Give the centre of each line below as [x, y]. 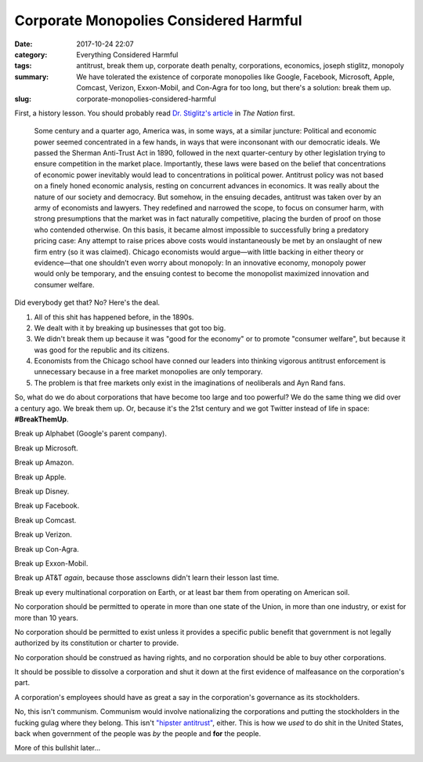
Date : [23, 44]
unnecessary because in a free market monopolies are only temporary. [148, 372]
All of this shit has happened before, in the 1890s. [114, 317]
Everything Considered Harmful [127, 54]
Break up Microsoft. [46, 448]
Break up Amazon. [44, 462]
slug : [23, 99]
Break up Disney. [42, 491]
